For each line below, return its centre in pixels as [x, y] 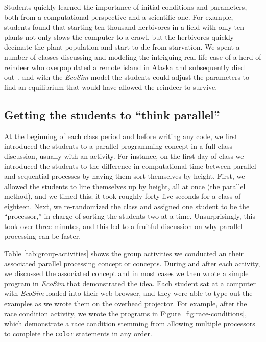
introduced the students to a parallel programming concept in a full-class [118, 146]
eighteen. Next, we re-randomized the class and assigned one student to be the [127, 206]
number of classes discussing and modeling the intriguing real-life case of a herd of [133, 56]
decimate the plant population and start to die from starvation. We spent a [122, 47]
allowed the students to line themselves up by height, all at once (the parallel [125, 186]
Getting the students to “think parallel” [112, 114]
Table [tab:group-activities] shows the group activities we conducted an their [124, 253]
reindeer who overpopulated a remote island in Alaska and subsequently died [125, 67]
